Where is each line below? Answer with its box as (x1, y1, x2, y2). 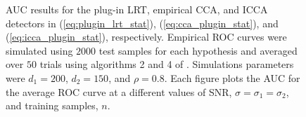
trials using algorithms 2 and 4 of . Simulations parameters (39, 57, 294, 71)
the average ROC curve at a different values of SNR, (6, 84, 232, 99)
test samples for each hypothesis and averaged (98, 43, 298, 57)
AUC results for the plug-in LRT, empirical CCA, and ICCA (6, 2, 268, 16)
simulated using (6, 43, 73, 57)
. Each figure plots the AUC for (164, 70, 300, 85)
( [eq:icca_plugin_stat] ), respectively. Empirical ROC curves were (6, 29, 287, 44)
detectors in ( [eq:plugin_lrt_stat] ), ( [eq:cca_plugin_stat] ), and (6, 15, 279, 30)
